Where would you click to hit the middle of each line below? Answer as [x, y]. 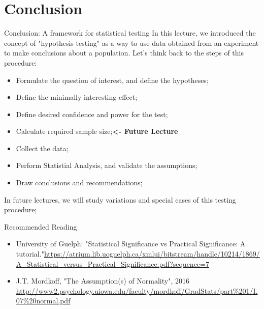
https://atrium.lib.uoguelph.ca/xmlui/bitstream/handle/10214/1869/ [152, 254]
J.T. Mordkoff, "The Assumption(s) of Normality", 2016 [103, 281]
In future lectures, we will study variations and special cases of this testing [120, 199]
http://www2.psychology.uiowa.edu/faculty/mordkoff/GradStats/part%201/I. [137, 290]
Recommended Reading [41, 226]
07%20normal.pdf [43, 301]
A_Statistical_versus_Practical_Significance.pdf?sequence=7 [112, 263]
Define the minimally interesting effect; [77, 97]
